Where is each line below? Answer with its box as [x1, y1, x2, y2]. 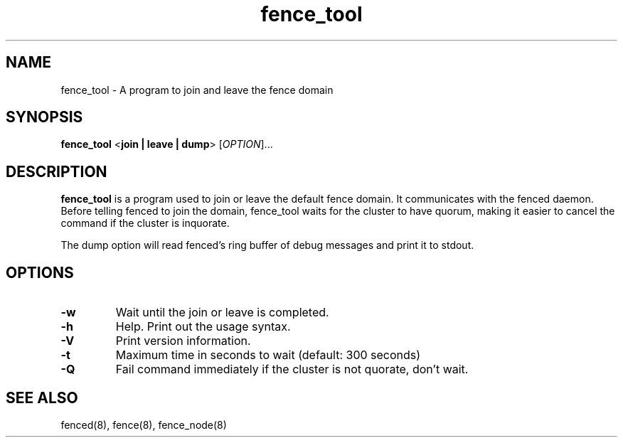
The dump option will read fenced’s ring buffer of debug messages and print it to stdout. [60, 239, 474, 252]
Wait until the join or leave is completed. [115, 305, 329, 320]
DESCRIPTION [6, 162, 107, 181]
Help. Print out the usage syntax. [115, 319, 291, 334]
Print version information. [115, 333, 251, 348]
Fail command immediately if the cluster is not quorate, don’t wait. [115, 362, 469, 377]
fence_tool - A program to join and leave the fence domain [60, 83, 334, 96]
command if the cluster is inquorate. [60, 217, 230, 230]
